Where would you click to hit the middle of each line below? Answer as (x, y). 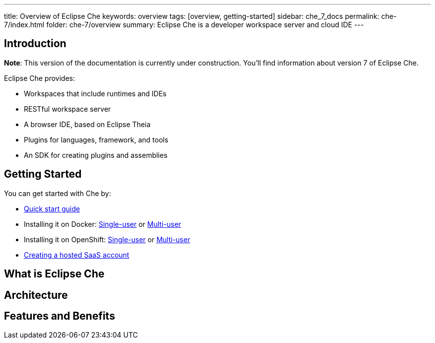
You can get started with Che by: (58, 193)
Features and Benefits (60, 316)
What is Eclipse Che (54, 274)
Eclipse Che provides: (40, 78)
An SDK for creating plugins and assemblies (96, 155)
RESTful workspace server (68, 109)
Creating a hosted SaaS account (77, 255)
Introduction (35, 44)
